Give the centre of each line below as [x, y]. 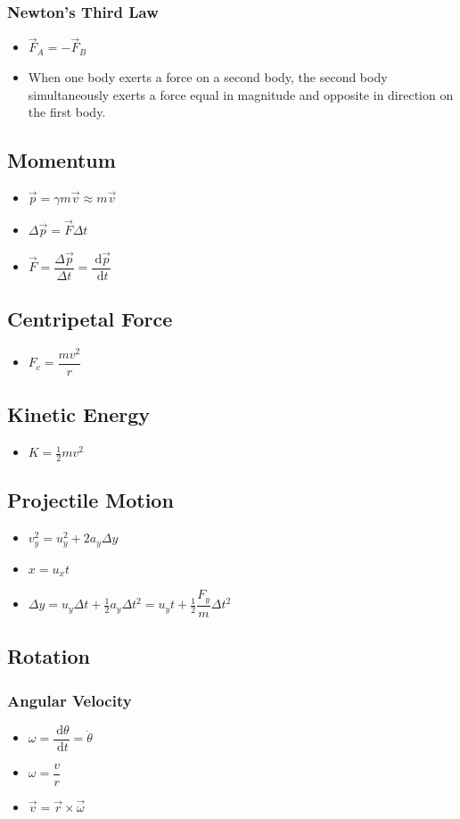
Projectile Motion [90, 500]
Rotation [49, 656]
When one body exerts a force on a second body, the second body [208, 77]
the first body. [67, 112]
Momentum [62, 160]
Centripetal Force [90, 319]
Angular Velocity [70, 700]
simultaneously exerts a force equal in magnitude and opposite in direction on [241, 94]
